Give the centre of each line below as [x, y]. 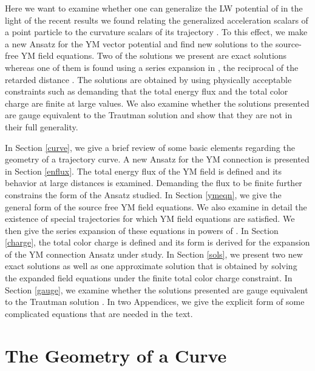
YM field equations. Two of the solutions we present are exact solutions [154, 55]
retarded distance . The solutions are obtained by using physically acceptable [148, 79]
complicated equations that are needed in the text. [99, 313]
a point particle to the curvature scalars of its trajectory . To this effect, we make [156, 32]
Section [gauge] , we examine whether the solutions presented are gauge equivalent [157, 289]
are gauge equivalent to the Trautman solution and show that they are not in [149, 115]
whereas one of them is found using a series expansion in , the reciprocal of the [152, 67]
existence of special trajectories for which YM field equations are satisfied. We [150, 219]
